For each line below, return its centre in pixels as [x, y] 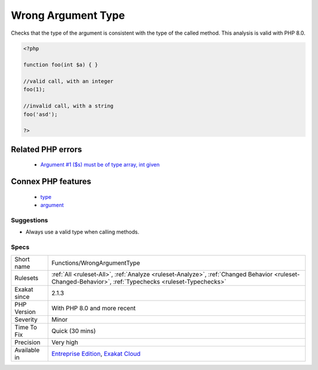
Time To [26, 327]
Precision [27, 342]
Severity [26, 319]
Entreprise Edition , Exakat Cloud [96, 354]
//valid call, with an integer [69, 81]
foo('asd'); [41, 114]
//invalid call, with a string [69, 106]
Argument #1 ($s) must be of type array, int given [100, 165]
